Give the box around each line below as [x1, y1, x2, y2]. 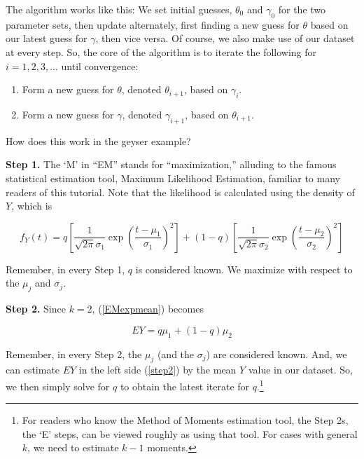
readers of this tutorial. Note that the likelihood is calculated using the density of [6, 184, 355, 199]
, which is [11, 198, 52, 213]
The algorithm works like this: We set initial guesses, [6, 2, 232, 16]
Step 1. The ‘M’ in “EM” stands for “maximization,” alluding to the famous [6, 157, 337, 172]
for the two [278, 2, 326, 16]
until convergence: [61, 58, 139, 73]
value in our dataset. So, [248, 362, 353, 377]
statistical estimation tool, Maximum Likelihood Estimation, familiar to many [6, 170, 340, 185]
